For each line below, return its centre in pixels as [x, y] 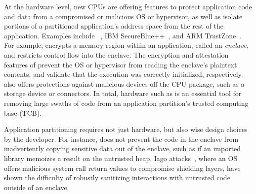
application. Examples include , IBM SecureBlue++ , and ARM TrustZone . [123, 35]
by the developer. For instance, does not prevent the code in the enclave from [121, 139]
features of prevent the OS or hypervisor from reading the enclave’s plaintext [121, 64]
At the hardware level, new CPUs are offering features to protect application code [128, 6]
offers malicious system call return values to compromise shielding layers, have [122, 168]
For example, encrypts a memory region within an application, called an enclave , [126, 45]
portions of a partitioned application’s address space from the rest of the [114, 26]
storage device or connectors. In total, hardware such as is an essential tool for [123, 93]
